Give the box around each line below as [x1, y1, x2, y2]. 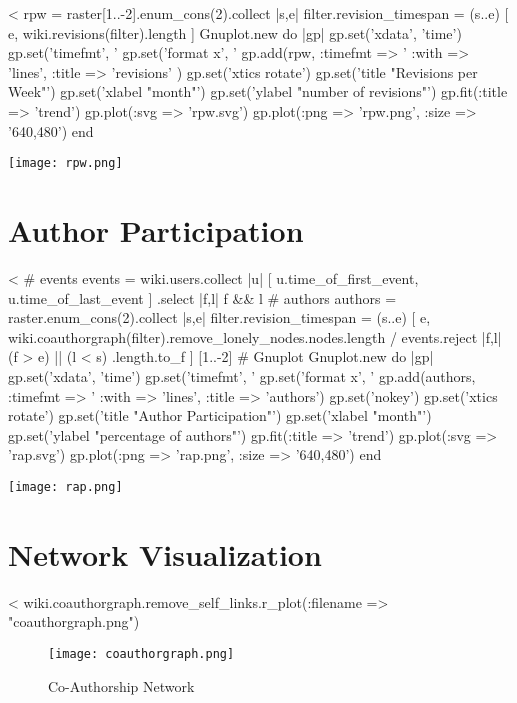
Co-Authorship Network [48, 675, 195, 696]
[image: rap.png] [8, 479, 123, 494]
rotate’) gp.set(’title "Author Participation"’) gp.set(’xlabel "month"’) [8, 405, 432, 426]
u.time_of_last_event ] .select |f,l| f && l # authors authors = [8, 287, 397, 308]
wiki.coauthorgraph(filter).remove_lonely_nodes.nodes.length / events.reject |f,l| [8, 326, 502, 347]
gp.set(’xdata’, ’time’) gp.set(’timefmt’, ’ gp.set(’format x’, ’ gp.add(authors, [8, 365, 476, 386]
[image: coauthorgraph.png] [48, 646, 235, 661]
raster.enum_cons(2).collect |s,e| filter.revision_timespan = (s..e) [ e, [8, 307, 431, 328]
